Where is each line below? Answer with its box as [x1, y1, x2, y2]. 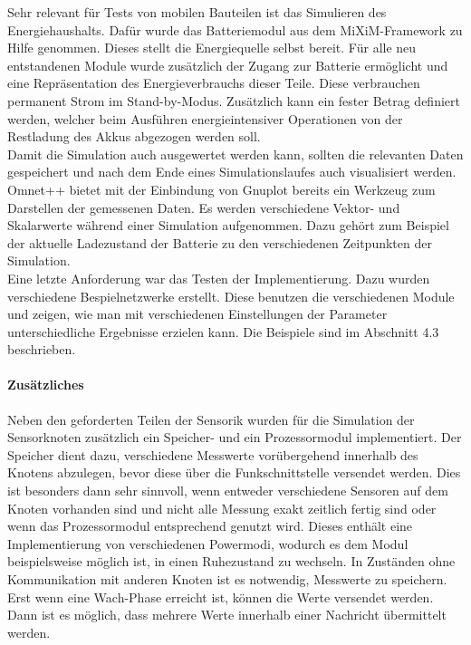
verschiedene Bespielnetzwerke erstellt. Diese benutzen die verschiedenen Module [7, 286, 455, 305]
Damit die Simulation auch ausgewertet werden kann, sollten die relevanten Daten [7, 144, 464, 163]
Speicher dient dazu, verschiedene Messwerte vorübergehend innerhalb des [7, 445, 418, 464]
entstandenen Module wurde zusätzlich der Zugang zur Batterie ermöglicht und [7, 55, 448, 74]
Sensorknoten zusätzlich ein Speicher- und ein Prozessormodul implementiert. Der [7, 428, 462, 447]
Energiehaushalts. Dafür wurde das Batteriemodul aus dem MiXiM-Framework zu [7, 20, 463, 39]
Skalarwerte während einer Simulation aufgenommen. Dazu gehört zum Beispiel [7, 216, 449, 235]
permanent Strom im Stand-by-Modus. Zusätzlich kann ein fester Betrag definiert [7, 91, 460, 110]
